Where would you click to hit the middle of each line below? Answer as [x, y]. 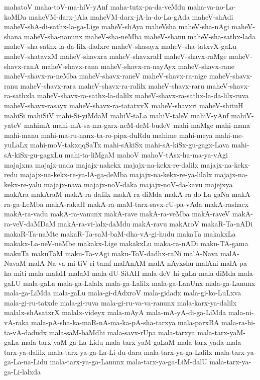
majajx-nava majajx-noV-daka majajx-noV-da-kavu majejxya [138, 184]
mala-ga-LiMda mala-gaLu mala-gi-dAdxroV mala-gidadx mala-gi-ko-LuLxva [123, 293]
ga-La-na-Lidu [26, 362]
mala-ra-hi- [238, 322]
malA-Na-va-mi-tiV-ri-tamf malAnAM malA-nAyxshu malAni [123, 263]
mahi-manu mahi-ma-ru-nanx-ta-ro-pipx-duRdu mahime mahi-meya [108, 135]
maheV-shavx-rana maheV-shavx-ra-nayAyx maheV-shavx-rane [138, 66]
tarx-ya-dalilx [25, 352]
